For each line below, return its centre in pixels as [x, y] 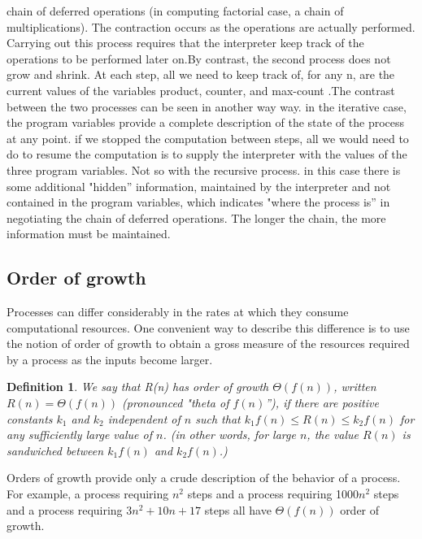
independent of [144, 418]
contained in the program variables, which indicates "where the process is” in [198, 202]
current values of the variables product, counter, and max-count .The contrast [201, 90]
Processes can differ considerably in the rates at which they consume [178, 312]
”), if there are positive [322, 403]
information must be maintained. [89, 234]
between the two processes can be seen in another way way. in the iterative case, [207, 106]
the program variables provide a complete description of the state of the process [206, 122]
